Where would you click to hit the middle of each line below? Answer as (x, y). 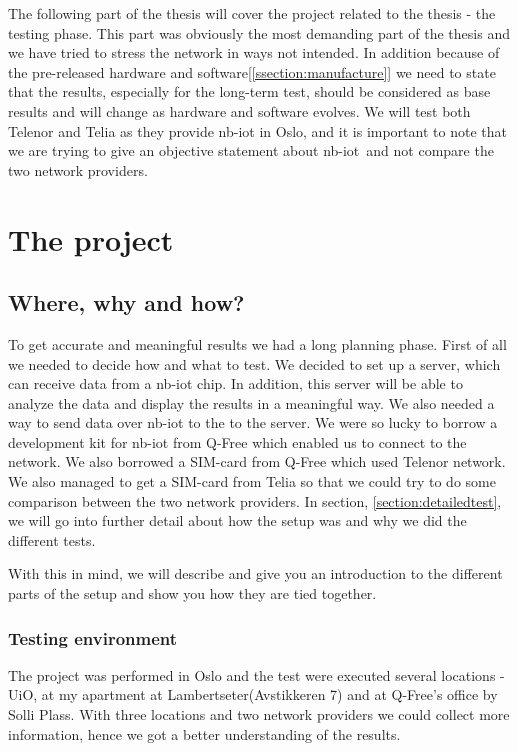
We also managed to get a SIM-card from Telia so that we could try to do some (252, 481)
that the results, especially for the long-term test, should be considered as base (249, 91)
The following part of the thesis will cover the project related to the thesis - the (252, 13)
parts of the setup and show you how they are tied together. (192, 593)
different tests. (52, 539)
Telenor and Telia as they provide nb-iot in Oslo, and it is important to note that (257, 130)
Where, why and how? (126, 302)
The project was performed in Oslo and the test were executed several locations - (256, 674)
